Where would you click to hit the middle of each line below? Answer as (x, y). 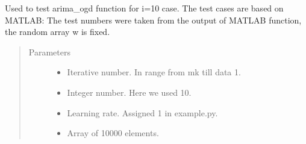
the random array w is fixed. (58, 32)
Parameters (49, 52)
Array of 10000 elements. (113, 133)
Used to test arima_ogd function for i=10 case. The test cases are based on (144, 8)
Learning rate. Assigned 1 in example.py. (142, 112)
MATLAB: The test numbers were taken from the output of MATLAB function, (153, 20)
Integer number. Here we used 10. (129, 92)
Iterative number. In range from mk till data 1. (154, 72)
